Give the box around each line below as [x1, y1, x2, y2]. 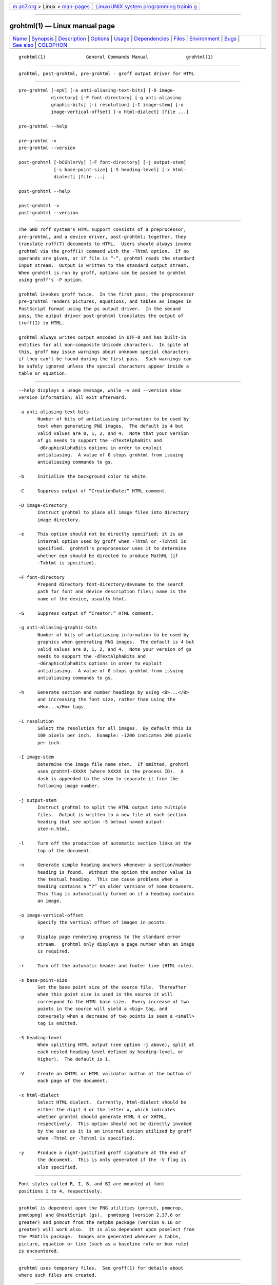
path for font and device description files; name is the [37, 589, 187, 595]
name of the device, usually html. [37, 596, 127, 601]
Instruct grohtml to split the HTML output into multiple [37, 804, 187, 811]
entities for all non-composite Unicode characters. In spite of [18, 342, 189, 347]
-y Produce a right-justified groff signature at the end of [18, 1149, 187, 1155]
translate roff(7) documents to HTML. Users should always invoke [18, 241, 192, 247]
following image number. [37, 783, 100, 789]
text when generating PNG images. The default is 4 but [37, 423, 184, 429]
